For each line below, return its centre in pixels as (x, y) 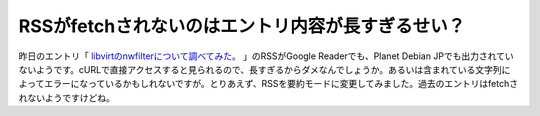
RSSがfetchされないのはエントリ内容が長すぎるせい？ (242, 26)
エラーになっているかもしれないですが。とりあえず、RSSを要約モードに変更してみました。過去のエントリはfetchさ (281, 84)
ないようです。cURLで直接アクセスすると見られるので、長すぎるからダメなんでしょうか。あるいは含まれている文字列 (260, 69)
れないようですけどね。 (66, 97)
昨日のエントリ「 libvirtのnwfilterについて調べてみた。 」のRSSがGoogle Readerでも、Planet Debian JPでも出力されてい (266, 56)
